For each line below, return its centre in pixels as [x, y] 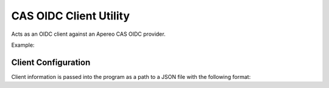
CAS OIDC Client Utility [71, 16]
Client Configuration [51, 62]
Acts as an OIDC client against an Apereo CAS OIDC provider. [88, 34]
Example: [23, 45]
